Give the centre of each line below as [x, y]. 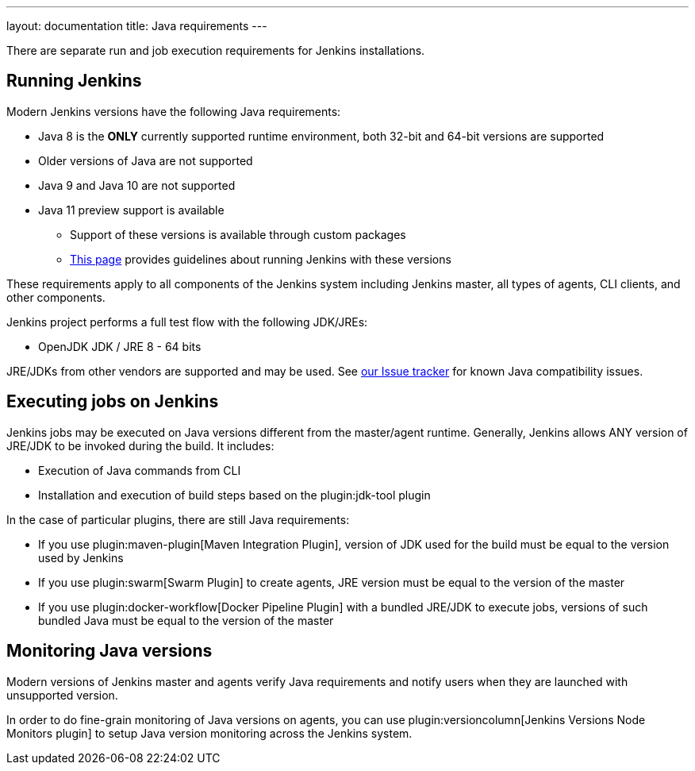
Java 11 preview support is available [131, 210]
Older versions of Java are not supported [146, 160]
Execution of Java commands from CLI [140, 470]
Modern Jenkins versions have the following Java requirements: [174, 111]
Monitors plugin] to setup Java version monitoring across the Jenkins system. [209, 733]
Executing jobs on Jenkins [113, 402]
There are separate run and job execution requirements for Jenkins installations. [216, 50]
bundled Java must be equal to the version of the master [186, 620]
